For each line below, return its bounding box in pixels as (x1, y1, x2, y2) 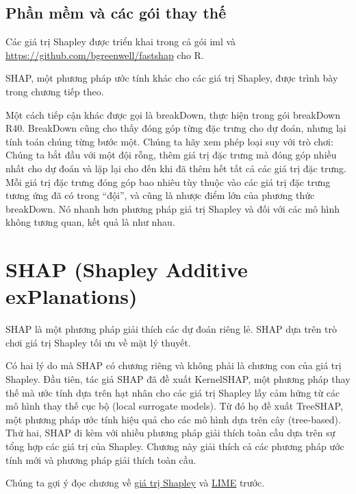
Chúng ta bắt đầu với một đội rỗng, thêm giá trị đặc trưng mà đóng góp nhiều (5, 148, 337, 162)
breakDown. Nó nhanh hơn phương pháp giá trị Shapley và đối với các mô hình (5, 201, 340, 215)
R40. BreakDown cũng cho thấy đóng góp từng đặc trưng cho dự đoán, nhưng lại (5, 121, 346, 135)
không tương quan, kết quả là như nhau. (5, 215, 175, 229)
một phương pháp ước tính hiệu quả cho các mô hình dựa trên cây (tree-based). (5, 412, 341, 426)
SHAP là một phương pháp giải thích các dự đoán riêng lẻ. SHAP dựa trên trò (5, 322, 337, 336)
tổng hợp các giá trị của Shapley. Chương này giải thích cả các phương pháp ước (5, 438, 344, 453)
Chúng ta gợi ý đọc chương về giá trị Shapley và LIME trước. (5, 475, 265, 490)
